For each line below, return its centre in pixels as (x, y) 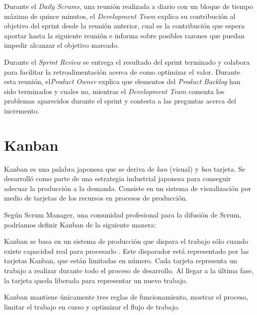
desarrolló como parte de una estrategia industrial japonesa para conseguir (118, 178)
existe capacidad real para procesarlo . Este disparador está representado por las (127, 251)
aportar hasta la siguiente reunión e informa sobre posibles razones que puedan (125, 35)
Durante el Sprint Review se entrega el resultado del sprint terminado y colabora (127, 61)
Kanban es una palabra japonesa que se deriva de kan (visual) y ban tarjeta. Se (125, 168)
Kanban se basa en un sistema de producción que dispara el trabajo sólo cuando (126, 241)
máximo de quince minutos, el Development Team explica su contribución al (120, 16)
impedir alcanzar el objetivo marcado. (62, 45)
